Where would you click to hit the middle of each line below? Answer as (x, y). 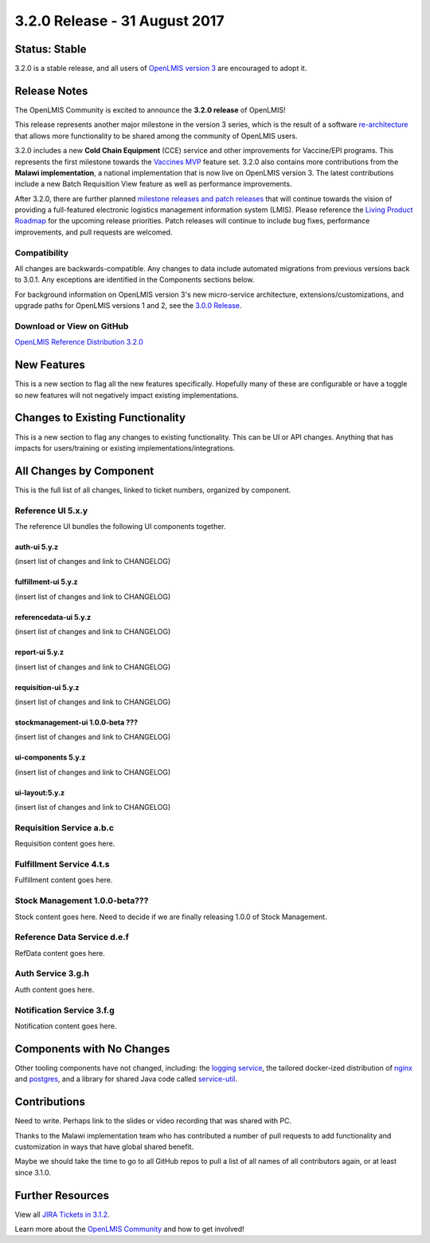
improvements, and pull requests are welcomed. (94, 232)
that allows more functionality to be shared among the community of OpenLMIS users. (156, 136)
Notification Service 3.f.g (64, 1010)
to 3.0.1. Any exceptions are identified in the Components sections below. (135, 280)
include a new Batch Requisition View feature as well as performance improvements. (153, 184)
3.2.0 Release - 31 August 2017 (119, 21)
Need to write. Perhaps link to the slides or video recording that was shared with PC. (153, 1121)
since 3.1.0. (33, 1172)
